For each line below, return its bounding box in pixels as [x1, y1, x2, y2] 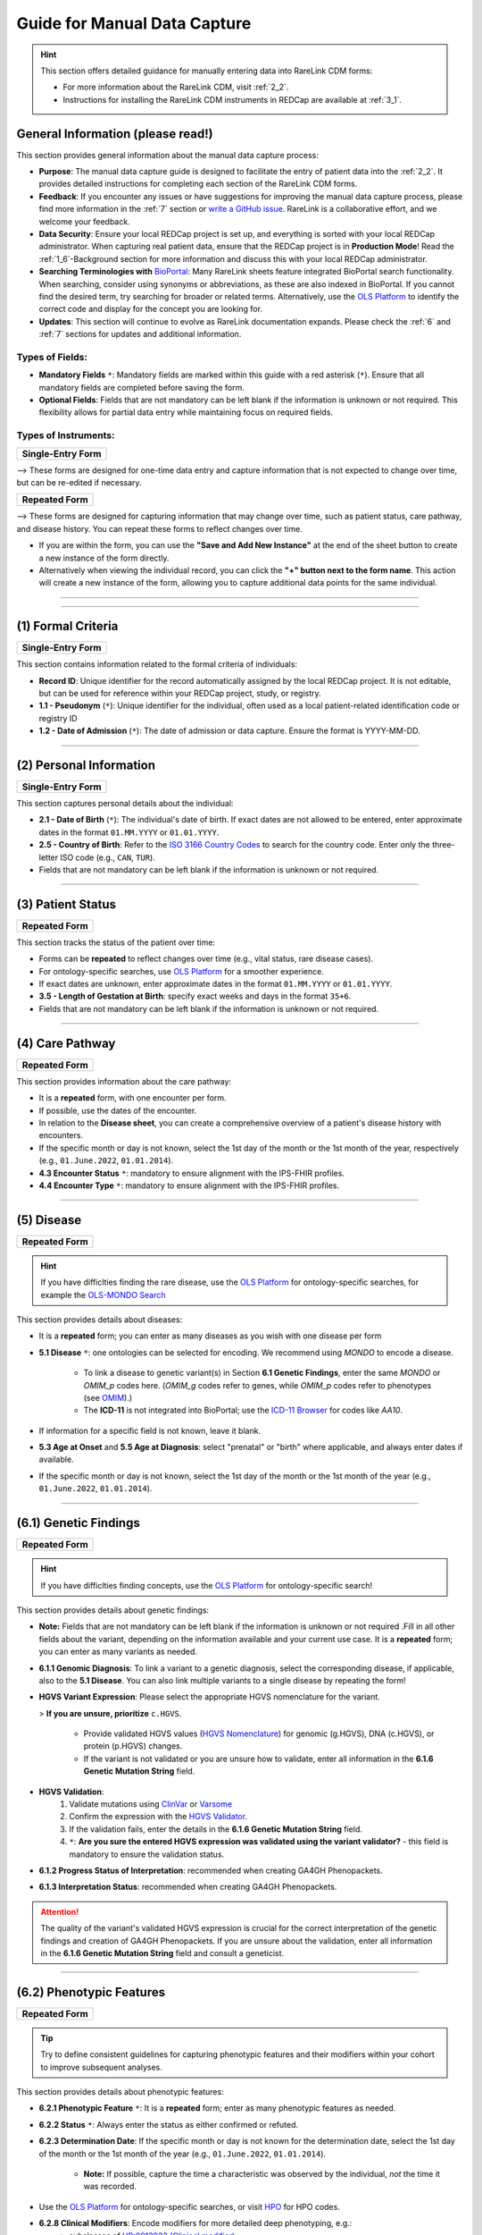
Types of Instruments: [16, 429, 115, 442]
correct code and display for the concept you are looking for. [38, 304, 263, 315]
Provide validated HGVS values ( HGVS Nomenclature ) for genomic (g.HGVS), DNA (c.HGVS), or [83, 1728, 435, 1739]
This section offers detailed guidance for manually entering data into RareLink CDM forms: [40, 65, 373, 76]
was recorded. [83, 2181, 137, 2192]
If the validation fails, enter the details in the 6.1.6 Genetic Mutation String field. [69, 1824, 363, 1834]
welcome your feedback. [38, 215, 130, 227]
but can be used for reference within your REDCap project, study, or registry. [38, 687, 321, 698]
